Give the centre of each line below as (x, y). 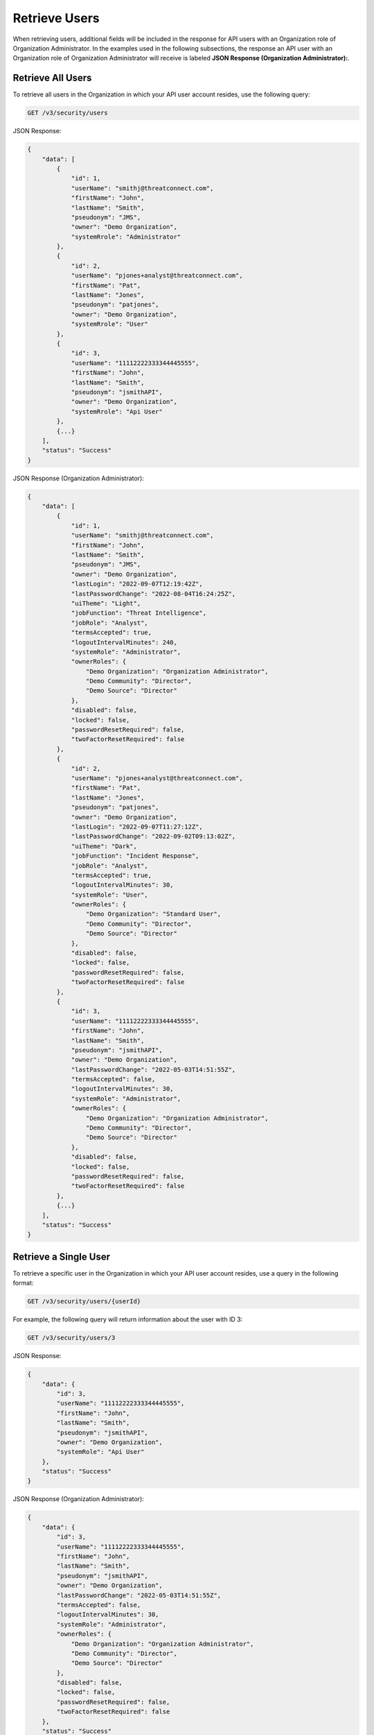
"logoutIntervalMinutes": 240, (124, 642)
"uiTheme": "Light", (106, 603)
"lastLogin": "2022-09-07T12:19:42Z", (137, 584)
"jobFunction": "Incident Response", (135, 856)
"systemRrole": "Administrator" (126, 237)
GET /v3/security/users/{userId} (84, 1302)
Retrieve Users (56, 18)
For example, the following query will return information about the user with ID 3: (128, 1319)
